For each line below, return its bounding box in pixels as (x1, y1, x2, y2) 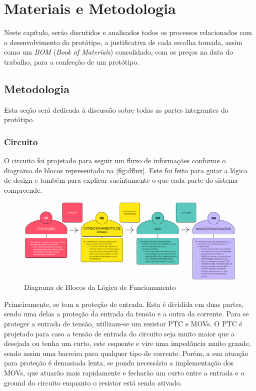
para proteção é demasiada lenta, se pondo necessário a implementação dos (4, 357, 233, 368)
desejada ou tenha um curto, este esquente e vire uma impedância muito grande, (4, 338, 251, 348)
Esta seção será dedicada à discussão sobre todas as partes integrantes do (4, 104, 228, 115)
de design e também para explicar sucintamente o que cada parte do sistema (4, 175, 238, 185)
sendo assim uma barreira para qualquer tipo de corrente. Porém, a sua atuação (4, 347, 248, 358)
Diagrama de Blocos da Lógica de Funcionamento (24, 282, 176, 292)
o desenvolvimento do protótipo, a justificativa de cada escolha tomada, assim (4, 37, 242, 47)
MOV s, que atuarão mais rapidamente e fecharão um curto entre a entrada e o (4, 367, 244, 377)
